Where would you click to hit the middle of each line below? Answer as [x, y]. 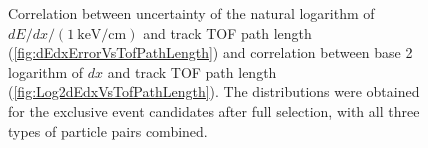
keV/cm [102, 34]
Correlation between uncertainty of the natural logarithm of [191, 13]
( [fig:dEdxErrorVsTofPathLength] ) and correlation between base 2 [210, 52]
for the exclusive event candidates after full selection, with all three [214, 110]
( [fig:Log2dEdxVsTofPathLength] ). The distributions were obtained [214, 91]
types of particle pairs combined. [108, 130]
